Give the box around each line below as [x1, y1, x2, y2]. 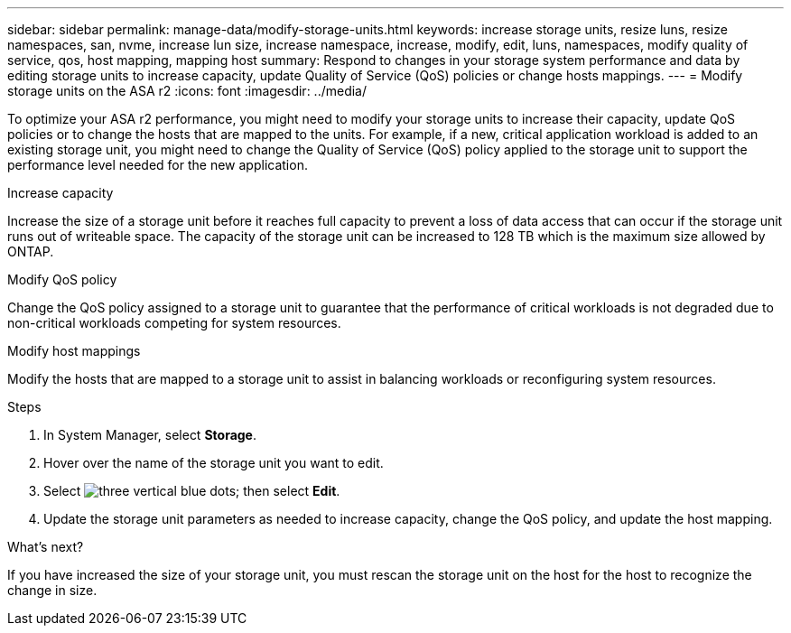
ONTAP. [7, 244, 54, 259]
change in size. [7, 582, 98, 598]
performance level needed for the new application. [7, 157, 308, 172]
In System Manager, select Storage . [43, 427, 257, 442]
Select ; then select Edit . [43, 483, 340, 498]
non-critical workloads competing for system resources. [7, 315, 341, 330]
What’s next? [7, 539, 84, 554]
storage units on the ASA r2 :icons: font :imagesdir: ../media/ [7, 83, 368, 98]
